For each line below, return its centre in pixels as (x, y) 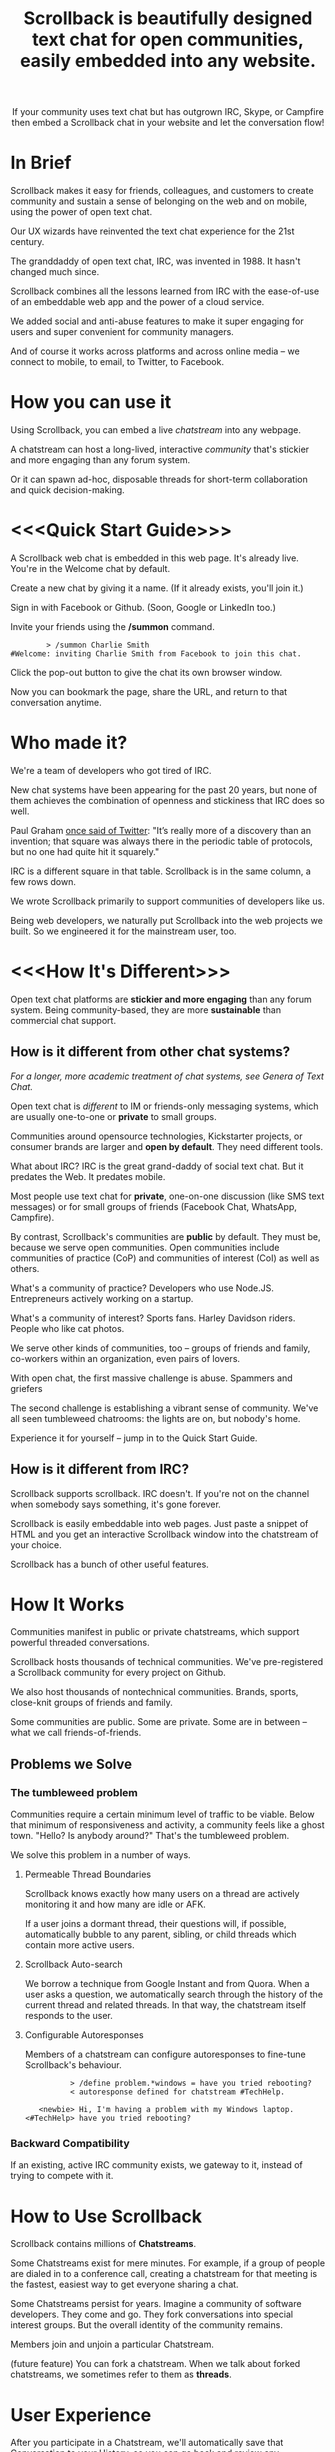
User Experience (81, 2414)
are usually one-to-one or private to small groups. (113, 1116)
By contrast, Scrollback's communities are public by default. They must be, (166, 1236)
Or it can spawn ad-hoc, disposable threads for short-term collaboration (159, 479)
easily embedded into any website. (168, 61)
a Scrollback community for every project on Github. (118, 1673)
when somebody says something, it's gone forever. (116, 1504)
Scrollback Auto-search (73, 1964)
